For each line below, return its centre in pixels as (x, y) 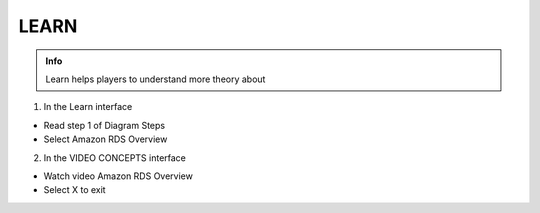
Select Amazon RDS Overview (105, 139)
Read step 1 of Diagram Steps (104, 125)
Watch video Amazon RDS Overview (118, 176)
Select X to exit (74, 190)
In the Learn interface (88, 107)
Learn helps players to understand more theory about (155, 79)
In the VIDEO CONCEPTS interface (115, 157)
